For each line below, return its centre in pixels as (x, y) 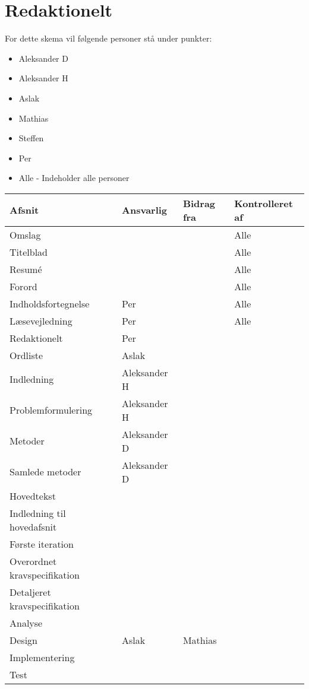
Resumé (26, 269)
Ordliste (26, 355)
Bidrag (199, 203)
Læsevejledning (41, 320)
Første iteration (42, 544)
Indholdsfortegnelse (50, 303)
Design (23, 640)
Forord (23, 286)
